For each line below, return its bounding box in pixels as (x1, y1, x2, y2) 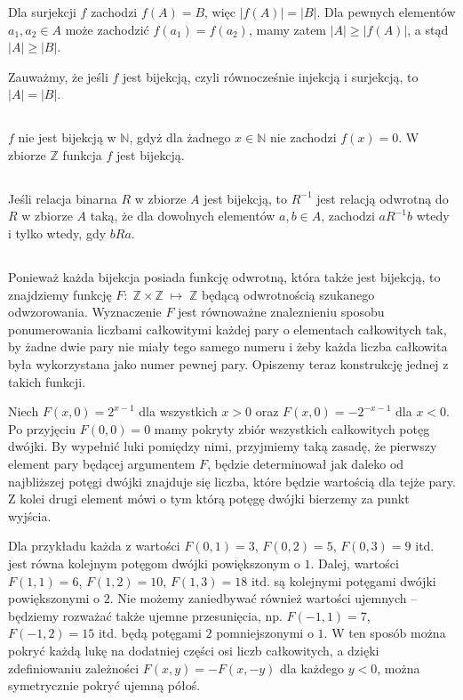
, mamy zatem (248, 20, 327, 38)
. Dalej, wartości (310, 553, 399, 572)
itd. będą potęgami (98, 624, 202, 642)
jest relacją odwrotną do (316, 189, 449, 207)
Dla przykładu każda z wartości (8, 536, 180, 555)
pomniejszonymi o (216, 624, 314, 642)
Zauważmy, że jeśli (8, 67, 108, 85)
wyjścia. (8, 506, 52, 525)
